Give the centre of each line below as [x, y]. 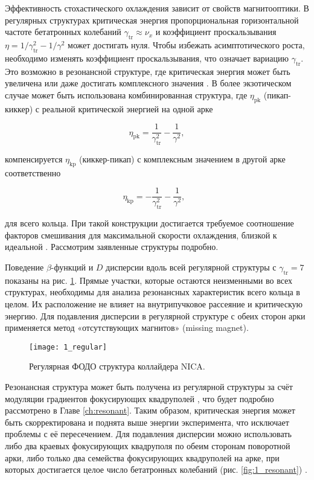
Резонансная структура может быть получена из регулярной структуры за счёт [149, 387]
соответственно [33, 172]
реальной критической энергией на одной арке [127, 108]
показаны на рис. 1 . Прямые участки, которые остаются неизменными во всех [149, 280]
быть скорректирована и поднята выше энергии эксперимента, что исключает [147, 422]
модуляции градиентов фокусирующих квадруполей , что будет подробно [139, 398]
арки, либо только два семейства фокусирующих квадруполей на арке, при [142, 457]
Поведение [24, 267]
